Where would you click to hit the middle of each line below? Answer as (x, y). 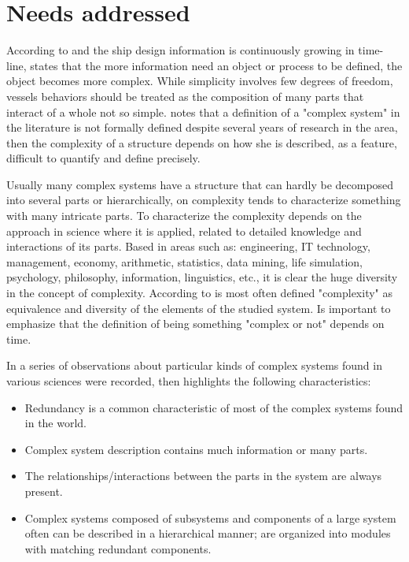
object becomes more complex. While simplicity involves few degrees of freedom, (200, 81)
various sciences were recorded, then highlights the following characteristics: (189, 381)
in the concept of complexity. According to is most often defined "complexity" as (200, 293)
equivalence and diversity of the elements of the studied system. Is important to (199, 308)
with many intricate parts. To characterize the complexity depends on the (184, 216)
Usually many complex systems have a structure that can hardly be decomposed (200, 184)
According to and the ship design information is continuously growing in (181, 50)
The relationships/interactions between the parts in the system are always (203, 476)
